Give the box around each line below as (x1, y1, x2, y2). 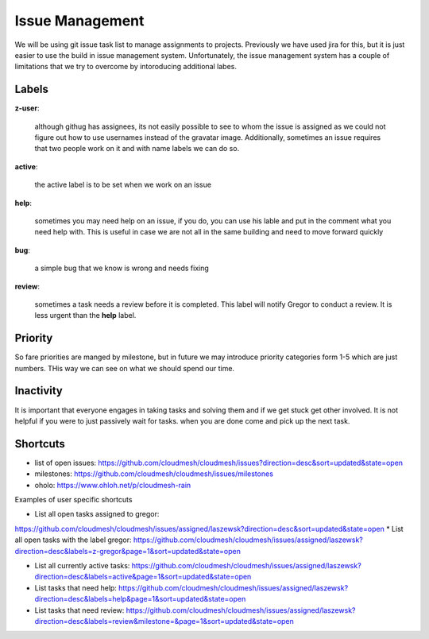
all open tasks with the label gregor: (14, 535, 132, 544)
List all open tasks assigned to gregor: (34, 509, 160, 519)
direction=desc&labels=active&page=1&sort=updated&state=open (34, 572, 252, 582)
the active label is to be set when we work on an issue (34, 180, 212, 190)
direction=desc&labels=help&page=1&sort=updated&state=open (34, 594, 246, 604)
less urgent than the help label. (34, 311, 137, 320)
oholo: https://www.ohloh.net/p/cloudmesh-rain (34, 480, 191, 490)
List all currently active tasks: (34, 560, 130, 570)
